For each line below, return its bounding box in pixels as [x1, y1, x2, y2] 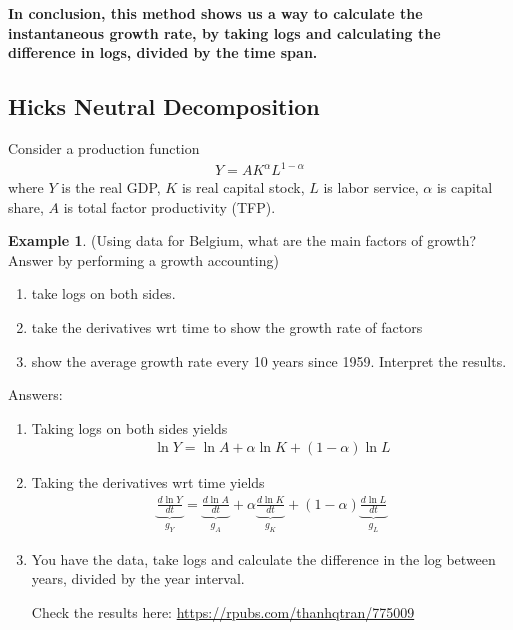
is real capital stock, [181, 177, 305, 198]
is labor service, [323, 177, 419, 198]
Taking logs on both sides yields [31, 417, 228, 438]
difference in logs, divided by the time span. [8, 42, 318, 63]
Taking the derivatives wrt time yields [31, 472, 265, 493]
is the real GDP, [61, 177, 161, 198]
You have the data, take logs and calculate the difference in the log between [31, 548, 496, 569]
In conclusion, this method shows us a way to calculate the [8, 3, 423, 23]
